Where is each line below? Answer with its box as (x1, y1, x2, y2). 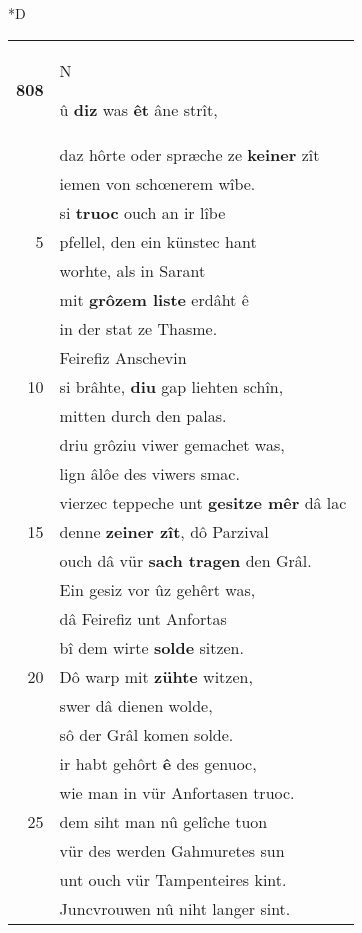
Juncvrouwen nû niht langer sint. (59, 896, 291, 920)
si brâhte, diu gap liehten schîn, (59, 374, 284, 398)
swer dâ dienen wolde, (59, 693, 213, 717)
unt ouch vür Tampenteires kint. (59, 867, 287, 891)
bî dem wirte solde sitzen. (59, 635, 244, 659)
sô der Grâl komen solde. (59, 722, 234, 746)
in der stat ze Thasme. (59, 316, 218, 340)
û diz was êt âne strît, (59, 97, 218, 121)
